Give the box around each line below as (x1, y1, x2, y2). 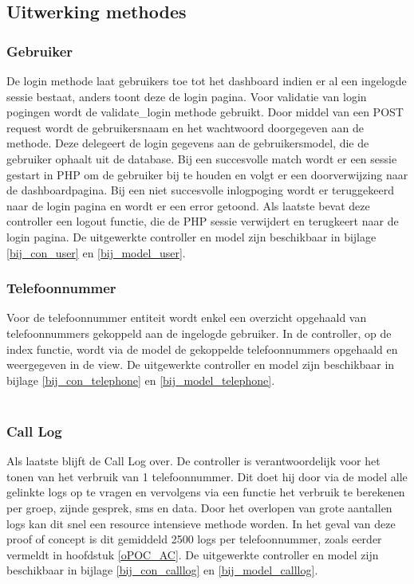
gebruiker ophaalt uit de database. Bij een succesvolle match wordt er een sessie (6, 150, 397, 167)
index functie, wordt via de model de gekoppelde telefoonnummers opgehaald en (6, 340, 398, 357)
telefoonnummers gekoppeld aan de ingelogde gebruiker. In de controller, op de (6, 324, 392, 341)
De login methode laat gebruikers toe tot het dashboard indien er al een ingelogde (6, 73, 407, 88)
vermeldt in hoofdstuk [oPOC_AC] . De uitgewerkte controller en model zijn (6, 546, 379, 562)
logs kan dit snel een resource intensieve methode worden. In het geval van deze (6, 515, 396, 531)
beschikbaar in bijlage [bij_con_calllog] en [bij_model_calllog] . (6, 562, 318, 578)
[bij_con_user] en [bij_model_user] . (6, 244, 186, 261)
